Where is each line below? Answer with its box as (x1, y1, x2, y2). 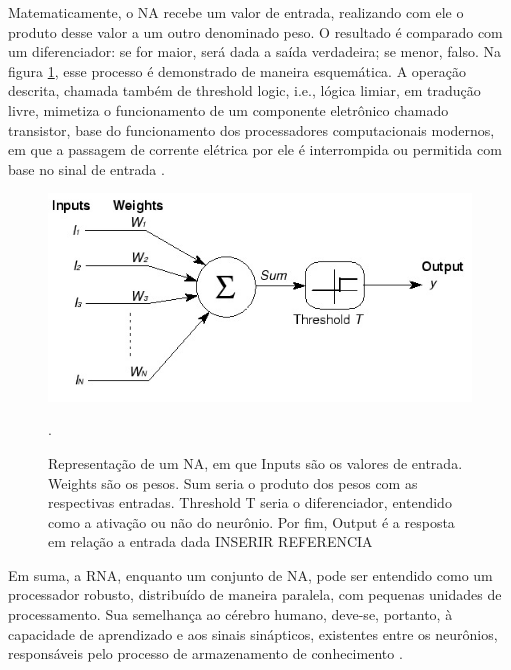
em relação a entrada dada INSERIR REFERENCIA (48, 531, 373, 552)
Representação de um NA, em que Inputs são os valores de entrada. (48, 452, 463, 473)
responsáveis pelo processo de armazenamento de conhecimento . (8, 643, 403, 664)
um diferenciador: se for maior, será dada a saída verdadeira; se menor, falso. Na (8, 41, 502, 62)
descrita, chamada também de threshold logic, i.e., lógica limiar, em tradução (8, 80, 481, 101)
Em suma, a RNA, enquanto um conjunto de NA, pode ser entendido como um (8, 564, 493, 585)
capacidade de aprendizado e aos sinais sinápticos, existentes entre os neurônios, (8, 623, 498, 644)
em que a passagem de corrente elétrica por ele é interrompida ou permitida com (8, 139, 502, 160)
